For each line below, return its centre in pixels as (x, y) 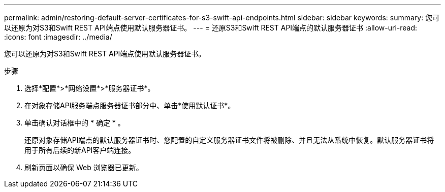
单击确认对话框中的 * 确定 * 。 (75, 123)
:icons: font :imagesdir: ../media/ (58, 37)
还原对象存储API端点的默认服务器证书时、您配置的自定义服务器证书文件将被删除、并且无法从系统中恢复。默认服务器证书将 (229, 140)
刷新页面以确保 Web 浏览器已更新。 (84, 167)
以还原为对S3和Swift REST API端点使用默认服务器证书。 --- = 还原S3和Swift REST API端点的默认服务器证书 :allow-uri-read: (211, 28)
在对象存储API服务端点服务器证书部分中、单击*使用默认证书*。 (130, 105)
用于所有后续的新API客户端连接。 (80, 150)
